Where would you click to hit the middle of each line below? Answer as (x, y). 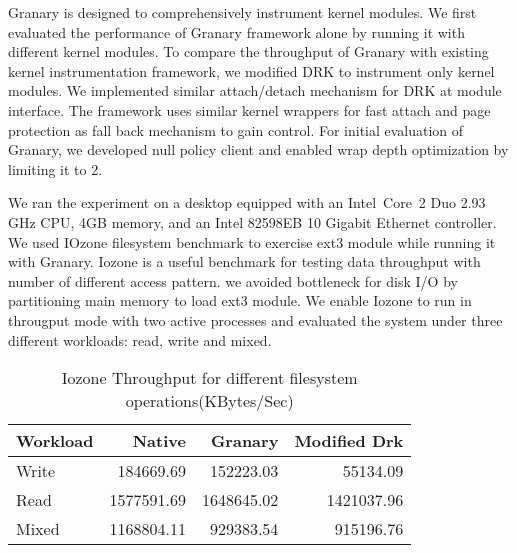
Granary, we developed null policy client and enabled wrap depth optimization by (258, 149)
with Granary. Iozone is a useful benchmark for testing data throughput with (244, 261)
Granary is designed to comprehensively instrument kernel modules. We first (242, 12)
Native (159, 441)
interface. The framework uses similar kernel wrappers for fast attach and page (249, 109)
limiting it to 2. (55, 168)
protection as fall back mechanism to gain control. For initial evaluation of (236, 129)
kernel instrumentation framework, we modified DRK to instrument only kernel (251, 70)
